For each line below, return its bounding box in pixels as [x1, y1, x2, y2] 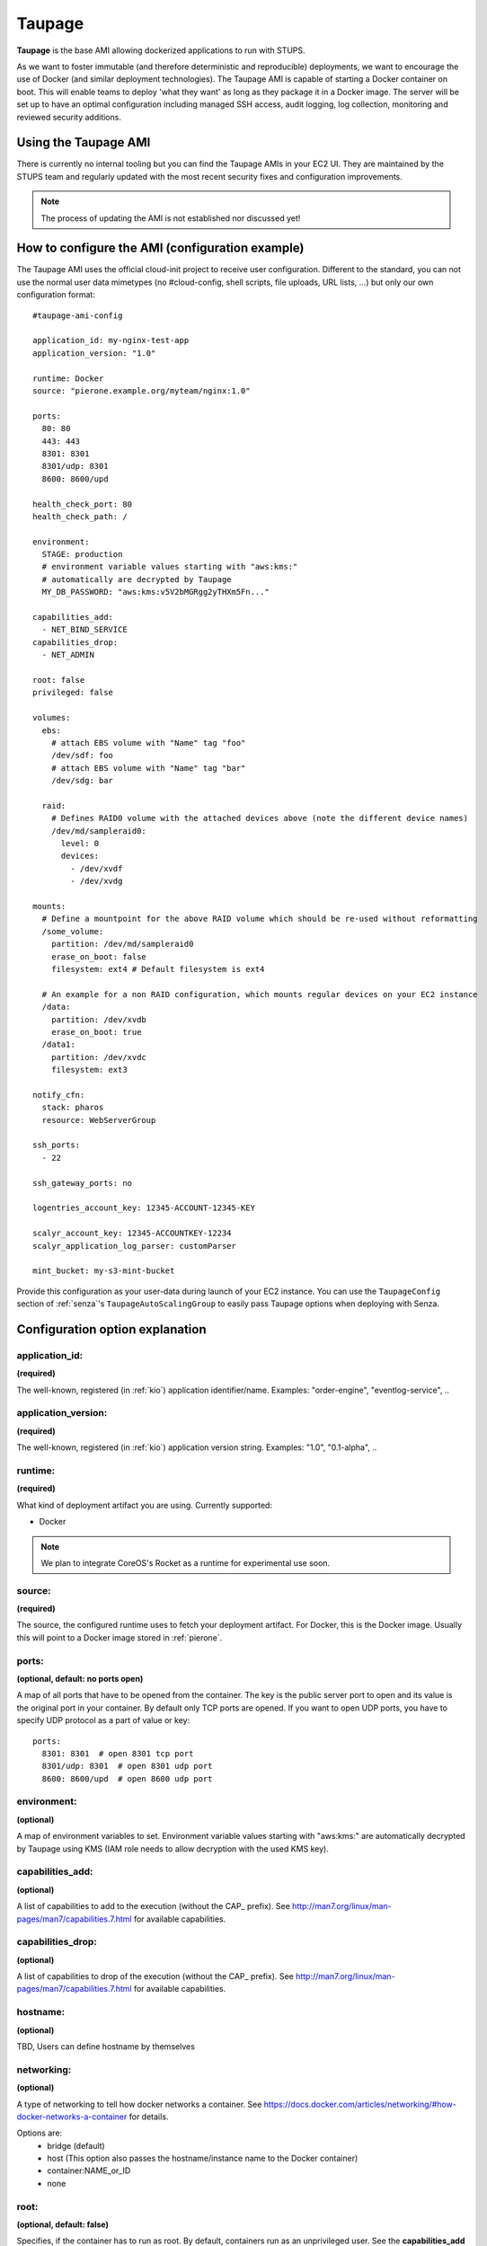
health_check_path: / [32, 511, 128, 521]
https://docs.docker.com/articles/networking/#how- [263, 2099, 457, 2109]
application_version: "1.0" [32, 348, 156, 358]
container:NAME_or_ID [47, 2165, 131, 2176]
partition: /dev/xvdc [50, 1052, 147, 1062]
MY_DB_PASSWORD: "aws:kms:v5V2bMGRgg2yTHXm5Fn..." [41, 587, 270, 597]
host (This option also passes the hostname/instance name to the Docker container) [47, 2153, 359, 2164]
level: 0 [60, 838, 100, 849]
